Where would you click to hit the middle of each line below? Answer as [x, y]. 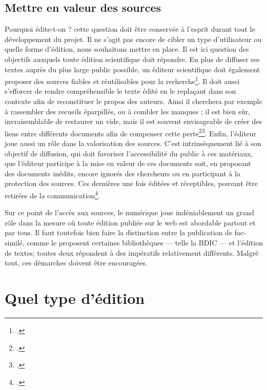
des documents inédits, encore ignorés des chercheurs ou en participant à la [122, 173]
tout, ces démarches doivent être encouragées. [76, 263]
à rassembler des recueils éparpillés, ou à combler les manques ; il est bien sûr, [127, 111]
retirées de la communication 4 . [53, 194]
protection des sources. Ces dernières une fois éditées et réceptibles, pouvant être [131, 183]
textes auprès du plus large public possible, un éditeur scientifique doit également [132, 69]
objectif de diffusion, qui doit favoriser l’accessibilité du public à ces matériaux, [129, 153]
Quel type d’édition [75, 298]
